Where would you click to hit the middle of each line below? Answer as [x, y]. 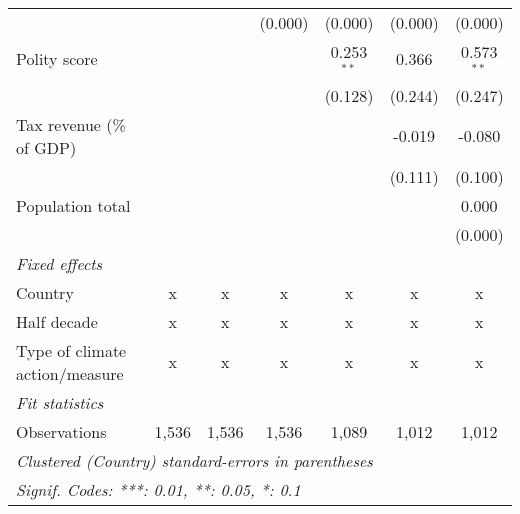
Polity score [57, 59]
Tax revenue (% [71, 124]
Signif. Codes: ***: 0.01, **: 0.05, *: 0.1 [158, 489]
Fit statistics [60, 402]
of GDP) [46, 147]
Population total [73, 205]
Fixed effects [59, 263]
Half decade [57, 321]
